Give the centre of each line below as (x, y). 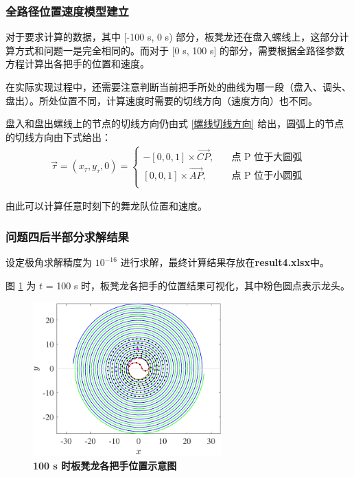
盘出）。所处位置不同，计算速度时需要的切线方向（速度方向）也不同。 (162, 100)
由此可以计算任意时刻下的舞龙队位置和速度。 (106, 206)
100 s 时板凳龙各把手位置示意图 (105, 465)
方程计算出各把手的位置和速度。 (78, 64)
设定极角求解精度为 (49, 262)
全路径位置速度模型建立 (67, 11)
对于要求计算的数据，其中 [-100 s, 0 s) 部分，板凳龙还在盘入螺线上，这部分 (173, 37)
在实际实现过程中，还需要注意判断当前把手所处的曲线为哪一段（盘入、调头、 (178, 87)
